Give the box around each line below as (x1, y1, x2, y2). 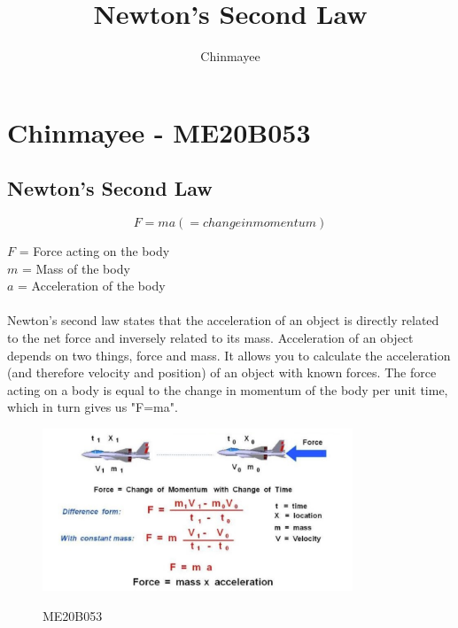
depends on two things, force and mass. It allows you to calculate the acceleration (7, 345, 451, 364)
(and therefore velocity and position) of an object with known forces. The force (7, 363, 437, 382)
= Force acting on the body (19, 242, 170, 260)
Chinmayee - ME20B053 (7, 113, 311, 150)
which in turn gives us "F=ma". (7, 398, 178, 416)
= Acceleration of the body (18, 276, 166, 295)
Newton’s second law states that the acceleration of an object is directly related (7, 311, 439, 330)
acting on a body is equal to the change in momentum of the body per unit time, (7, 380, 448, 399)
